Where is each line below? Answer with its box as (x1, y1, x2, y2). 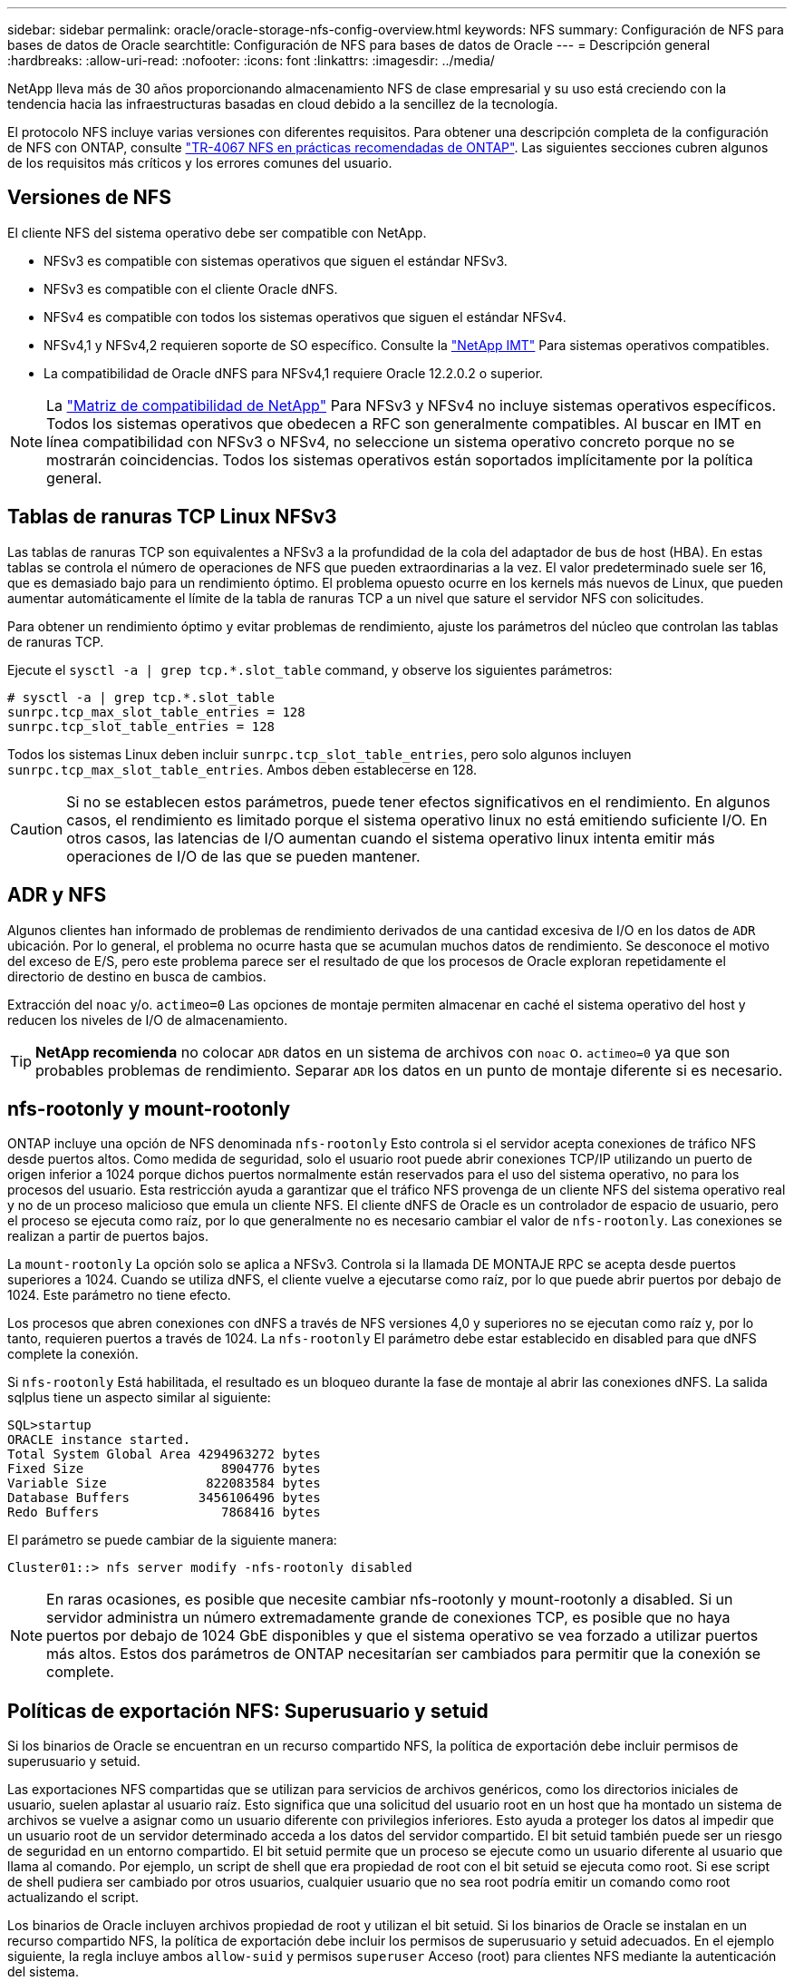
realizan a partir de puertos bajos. (7, 1228, 208, 1244)
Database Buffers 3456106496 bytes (7, 1490, 321, 1506)
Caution (10, 819, 63, 838)
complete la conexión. (7, 1346, 139, 1362)
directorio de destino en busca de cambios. (7, 968, 266, 984)
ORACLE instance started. (7, 1432, 191, 1448)
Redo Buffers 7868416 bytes (7, 1505, 321, 1520)
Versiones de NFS (7, 186, 171, 210)
